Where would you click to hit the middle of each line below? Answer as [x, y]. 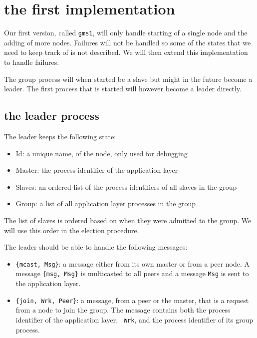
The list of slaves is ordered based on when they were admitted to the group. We [128, 220]
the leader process [52, 116]
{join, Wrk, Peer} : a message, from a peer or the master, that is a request [132, 300]
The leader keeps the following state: [60, 136]
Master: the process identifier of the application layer [97, 170]
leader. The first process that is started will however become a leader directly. [123, 89]
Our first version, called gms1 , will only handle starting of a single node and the [126, 33]
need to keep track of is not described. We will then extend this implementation [126, 52]
